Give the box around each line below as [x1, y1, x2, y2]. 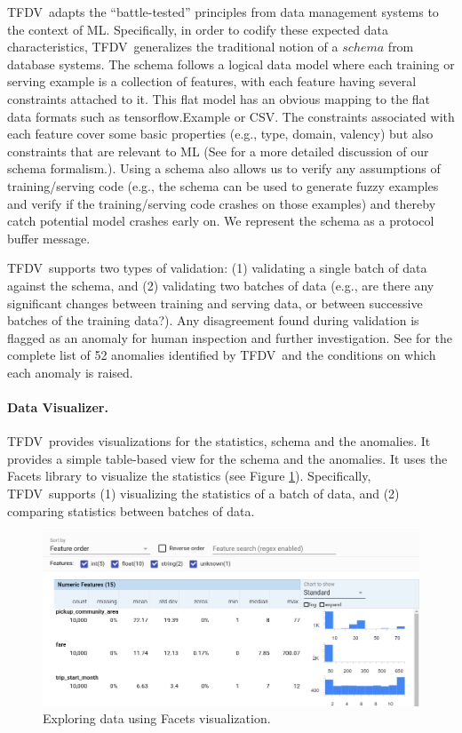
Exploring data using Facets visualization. [43, 709, 271, 728]
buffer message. [7, 228, 91, 247]
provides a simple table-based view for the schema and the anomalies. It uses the [7, 449, 448, 467]
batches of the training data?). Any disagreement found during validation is [7, 311, 419, 330]
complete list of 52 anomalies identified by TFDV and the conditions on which [7, 346, 436, 364]
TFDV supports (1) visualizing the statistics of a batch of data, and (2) [7, 484, 400, 503]
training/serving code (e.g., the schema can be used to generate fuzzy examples [7, 176, 439, 195]
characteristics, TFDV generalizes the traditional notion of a [7, 37, 339, 56]
